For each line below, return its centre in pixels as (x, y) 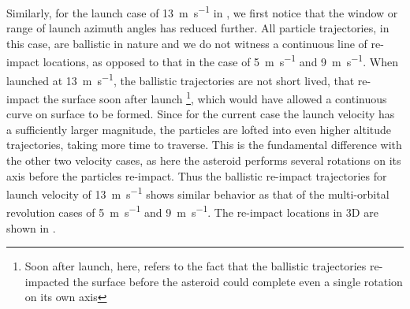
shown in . (31, 227)
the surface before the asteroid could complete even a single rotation (238, 281)
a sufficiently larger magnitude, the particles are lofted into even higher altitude (199, 129)
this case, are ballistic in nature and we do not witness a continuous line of (187, 43)
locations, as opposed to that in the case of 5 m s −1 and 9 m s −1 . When (220, 61)
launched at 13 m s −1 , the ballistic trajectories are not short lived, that (181, 79)
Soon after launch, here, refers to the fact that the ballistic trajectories (196, 266)
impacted (47, 281)
